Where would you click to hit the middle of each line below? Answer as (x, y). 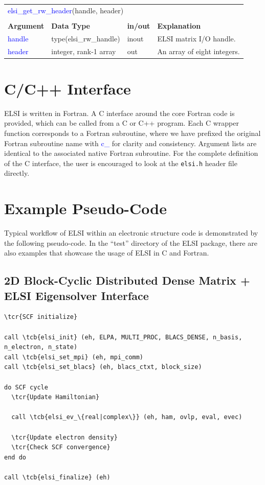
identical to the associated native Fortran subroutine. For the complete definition (131, 153)
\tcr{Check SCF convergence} (61, 447)
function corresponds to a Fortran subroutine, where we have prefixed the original (132, 133)
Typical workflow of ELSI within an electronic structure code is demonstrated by (131, 233)
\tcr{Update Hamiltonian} (56, 397)
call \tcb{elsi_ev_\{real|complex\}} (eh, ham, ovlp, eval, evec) (127, 417)
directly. (17, 173)
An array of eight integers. (198, 51)
